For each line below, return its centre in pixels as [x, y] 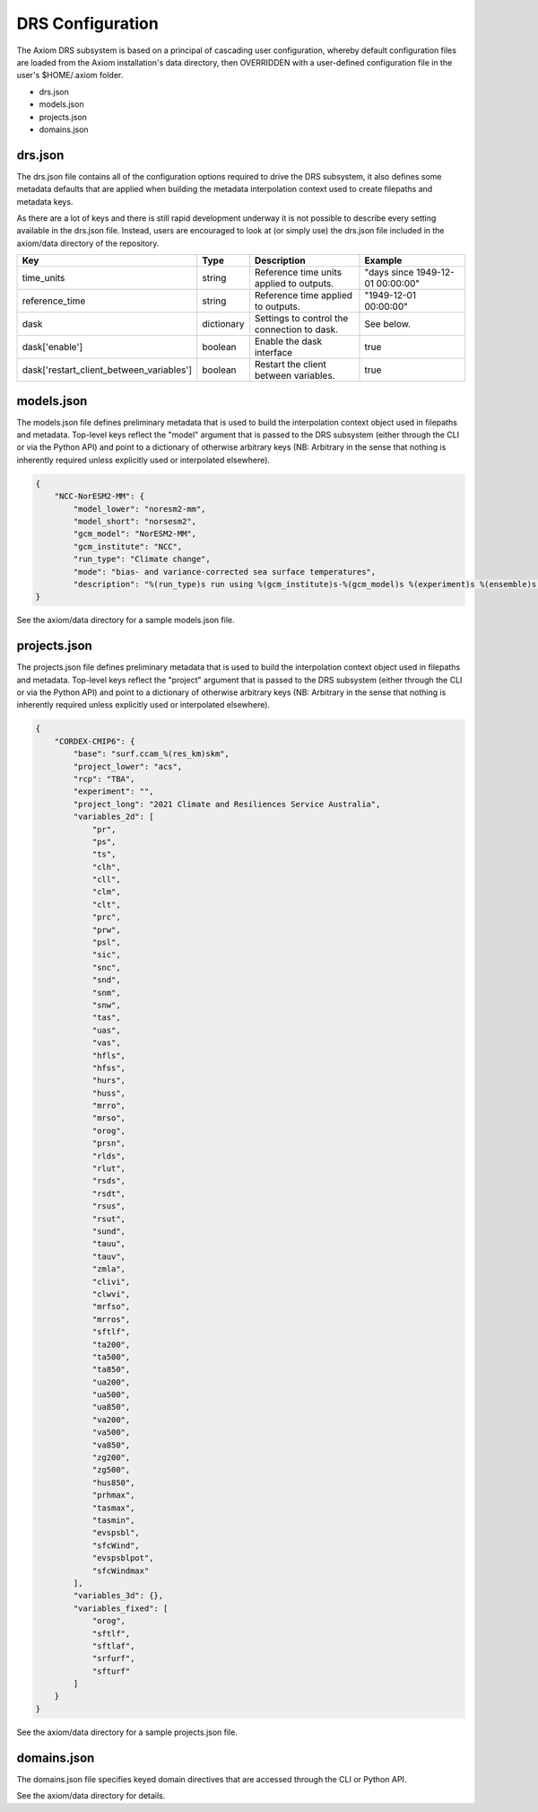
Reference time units [298, 272]
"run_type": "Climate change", [142, 559]
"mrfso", [111, 1307]
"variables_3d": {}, [118, 1596]
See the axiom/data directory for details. [91, 1796]
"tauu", [108, 1244]
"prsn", [108, 1143]
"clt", [106, 904]
